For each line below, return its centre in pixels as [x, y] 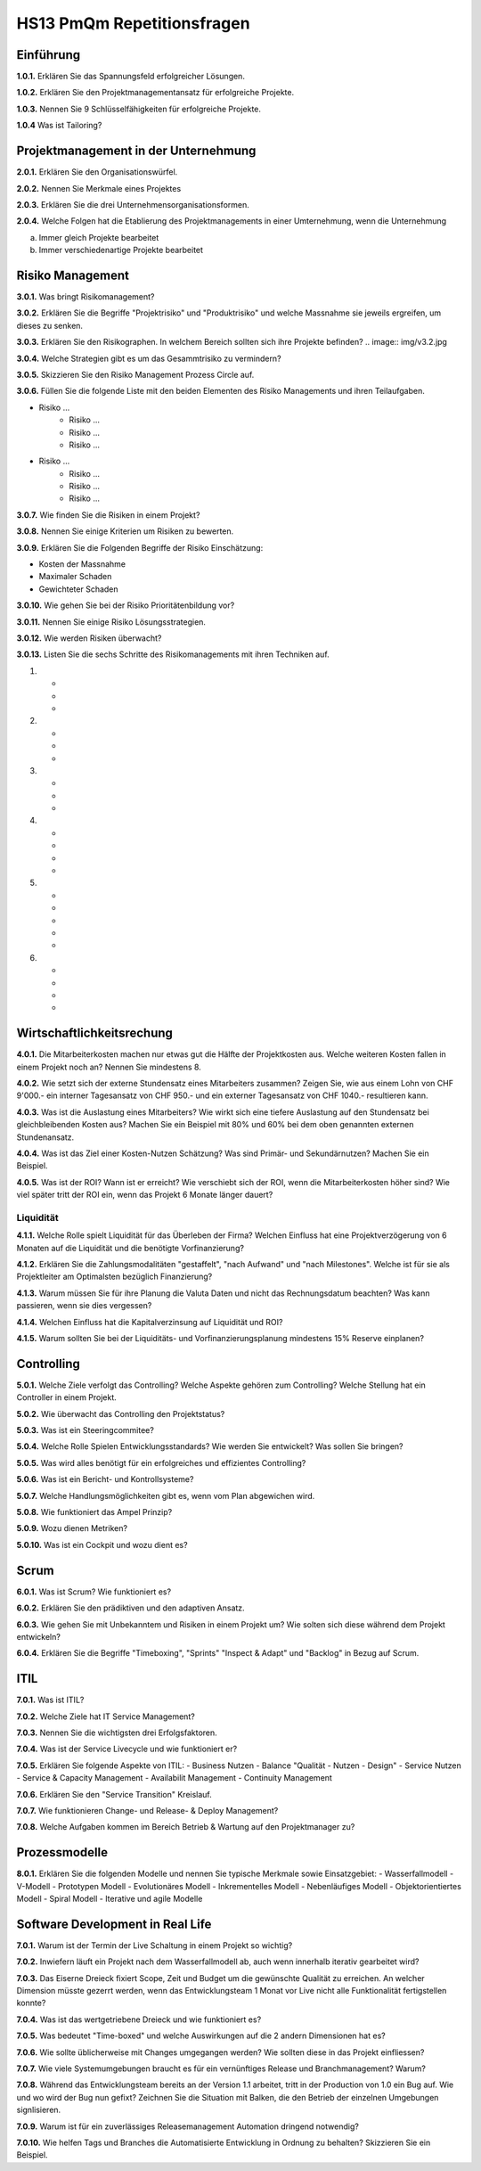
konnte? [31, 2003]
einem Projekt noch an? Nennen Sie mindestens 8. [109, 1067]
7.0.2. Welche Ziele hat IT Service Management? [106, 1716]
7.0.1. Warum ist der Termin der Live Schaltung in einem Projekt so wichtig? [155, 1945]
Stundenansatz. [45, 1137]
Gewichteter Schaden [79, 589]
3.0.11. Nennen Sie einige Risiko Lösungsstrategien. [111, 622]
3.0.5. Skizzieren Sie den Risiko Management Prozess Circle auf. [135, 374]
